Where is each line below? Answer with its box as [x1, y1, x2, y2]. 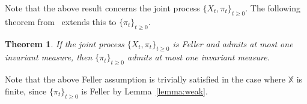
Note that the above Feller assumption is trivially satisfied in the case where [5, 73, 286, 85]
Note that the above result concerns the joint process [5, 2, 200, 14]
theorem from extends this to [5, 15, 117, 27]
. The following [245, 2, 301, 14]
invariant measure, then [5, 51, 93, 63]
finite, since [5, 84, 47, 97]
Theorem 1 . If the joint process [5, 37, 124, 50]
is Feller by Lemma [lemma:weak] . [81, 84, 208, 97]
